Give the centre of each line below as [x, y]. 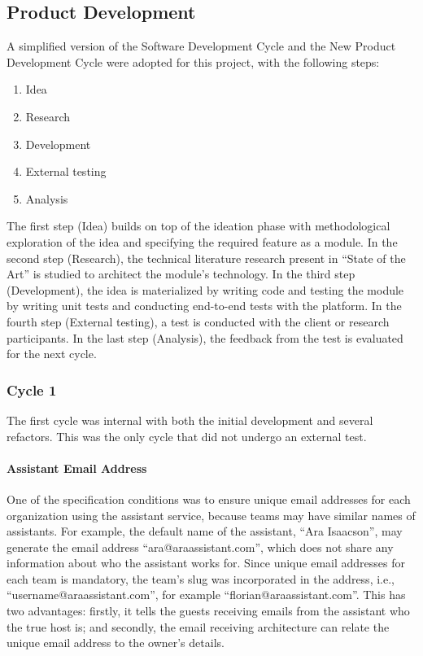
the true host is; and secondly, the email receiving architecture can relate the [198, 626]
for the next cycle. [52, 354]
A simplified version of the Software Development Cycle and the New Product [201, 46]
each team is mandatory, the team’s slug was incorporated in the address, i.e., [201, 578]
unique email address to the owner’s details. [116, 643]
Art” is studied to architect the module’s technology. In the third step [181, 274]
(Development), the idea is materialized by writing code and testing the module [205, 289]
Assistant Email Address [77, 468]
